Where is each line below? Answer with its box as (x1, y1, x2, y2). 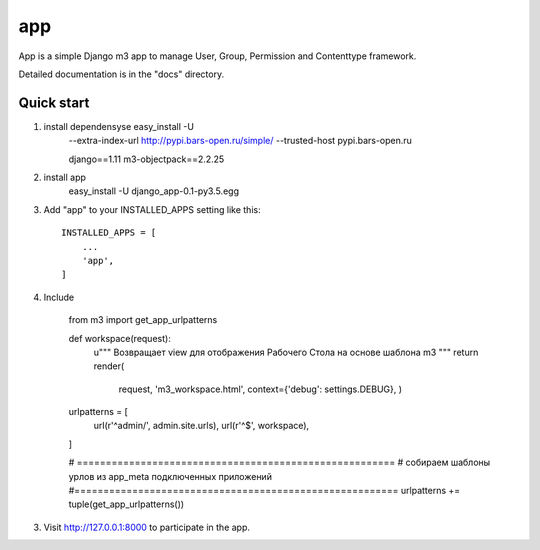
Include (43, 291, 75, 303)
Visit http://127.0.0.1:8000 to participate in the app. (43, 521, 250, 533)
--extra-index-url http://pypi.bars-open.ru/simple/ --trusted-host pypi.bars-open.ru (68, 135, 412, 147)
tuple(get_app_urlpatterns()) (68, 498, 185, 510)
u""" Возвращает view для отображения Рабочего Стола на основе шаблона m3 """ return (93, 346, 479, 358)
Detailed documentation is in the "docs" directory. (18, 68, 225, 80)
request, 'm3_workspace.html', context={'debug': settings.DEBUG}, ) (118, 383, 403, 395)
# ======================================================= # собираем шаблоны (68, 456, 491, 469)
